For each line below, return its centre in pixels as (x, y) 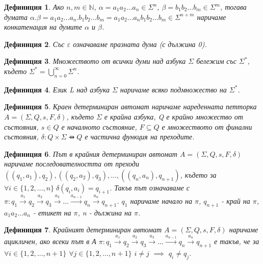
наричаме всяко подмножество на (173, 89)
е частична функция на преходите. (140, 137)
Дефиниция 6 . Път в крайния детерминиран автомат (91, 153)
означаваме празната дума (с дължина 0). (140, 44)
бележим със (216, 61)
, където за (198, 174)
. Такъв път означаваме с (149, 187)
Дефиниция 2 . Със (34, 44)
